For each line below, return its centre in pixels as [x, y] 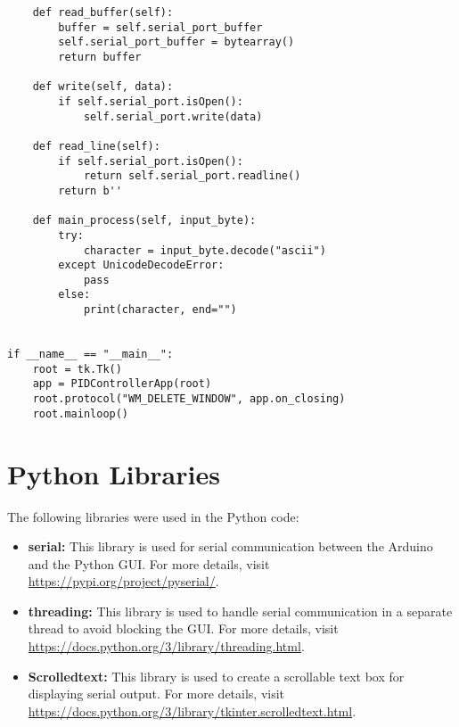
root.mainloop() [81, 413]
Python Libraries [114, 473]
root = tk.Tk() [77, 369]
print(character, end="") [160, 310]
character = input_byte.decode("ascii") [205, 250]
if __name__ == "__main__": [90, 355]
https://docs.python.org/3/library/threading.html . [166, 646]
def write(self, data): [103, 87]
